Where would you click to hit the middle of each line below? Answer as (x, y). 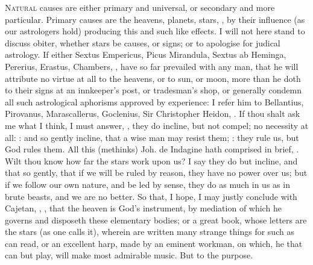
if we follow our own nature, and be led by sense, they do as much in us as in (147, 184)
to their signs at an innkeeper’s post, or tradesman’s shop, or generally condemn (153, 90)
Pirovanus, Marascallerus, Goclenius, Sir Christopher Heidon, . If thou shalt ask (153, 114)
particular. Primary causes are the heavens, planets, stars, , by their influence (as (155, 19)
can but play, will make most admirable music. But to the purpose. (129, 255)
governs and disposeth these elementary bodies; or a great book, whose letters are (156, 220)
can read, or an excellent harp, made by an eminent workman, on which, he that (154, 243)
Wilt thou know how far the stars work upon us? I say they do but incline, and (151, 161)
